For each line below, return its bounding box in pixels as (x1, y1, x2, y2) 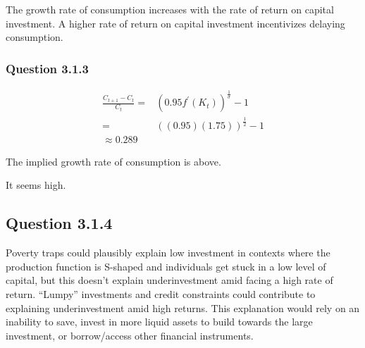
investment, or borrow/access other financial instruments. (6, 328, 254, 342)
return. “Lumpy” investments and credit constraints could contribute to (6, 286, 316, 301)
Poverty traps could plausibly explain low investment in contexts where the (6, 245, 330, 260)
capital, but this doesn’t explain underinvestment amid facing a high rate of (6, 273, 333, 287)
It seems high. (6, 178, 66, 192)
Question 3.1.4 (6, 212, 113, 234)
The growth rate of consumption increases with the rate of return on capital (6, 2, 334, 16)
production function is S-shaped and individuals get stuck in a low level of (6, 259, 326, 273)
